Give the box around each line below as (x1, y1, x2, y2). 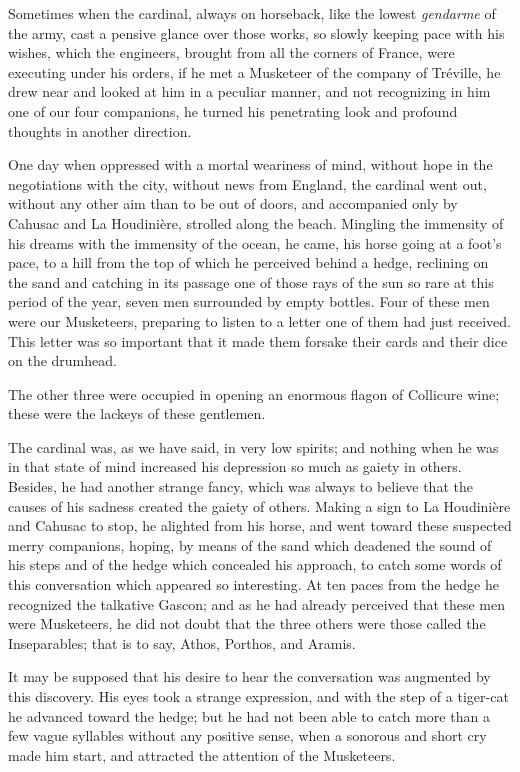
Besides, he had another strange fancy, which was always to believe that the (8, 476, 473, 497)
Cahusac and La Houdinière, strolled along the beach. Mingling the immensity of (8, 212, 504, 233)
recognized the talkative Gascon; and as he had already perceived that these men (8, 593, 506, 614)
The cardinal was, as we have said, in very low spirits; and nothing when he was (8, 436, 499, 457)
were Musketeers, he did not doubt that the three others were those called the (8, 613, 486, 634)
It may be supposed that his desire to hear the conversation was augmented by (8, 666, 491, 687)
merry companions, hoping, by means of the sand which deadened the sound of (8, 534, 492, 555)
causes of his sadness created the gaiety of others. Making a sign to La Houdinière (8, 495, 511, 516)
